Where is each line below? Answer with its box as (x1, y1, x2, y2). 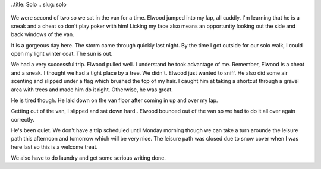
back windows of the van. (11, 31, 74, 38)
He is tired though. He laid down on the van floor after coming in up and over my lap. (11, 97, 218, 104)
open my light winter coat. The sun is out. (11, 50, 113, 57)
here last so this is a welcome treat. (11, 143, 98, 151)
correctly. (11, 116, 35, 123)
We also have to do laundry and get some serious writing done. (11, 154, 166, 161)
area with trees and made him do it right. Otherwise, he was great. (11, 86, 174, 93)
